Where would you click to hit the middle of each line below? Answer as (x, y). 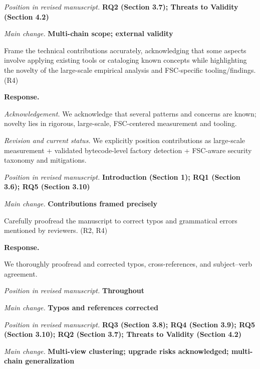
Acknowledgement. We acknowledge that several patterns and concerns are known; (130, 113)
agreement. (21, 273)
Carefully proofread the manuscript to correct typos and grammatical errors (121, 220)
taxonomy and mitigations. (45, 160)
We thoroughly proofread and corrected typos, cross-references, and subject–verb (128, 264)
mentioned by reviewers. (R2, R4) (56, 230)
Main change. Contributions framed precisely (81, 203)
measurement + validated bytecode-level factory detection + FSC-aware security (128, 150)
